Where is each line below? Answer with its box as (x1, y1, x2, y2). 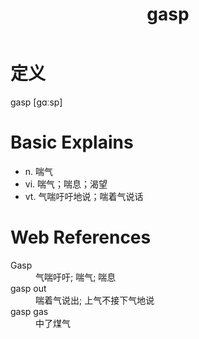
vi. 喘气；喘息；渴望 (24, 178, 108, 190)
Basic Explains (10, 131, 134, 154)
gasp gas (10, 305, 49, 317)
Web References (10, 226, 152, 249)
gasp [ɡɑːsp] (10, 96, 63, 108)
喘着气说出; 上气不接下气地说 (35, 294, 155, 306)
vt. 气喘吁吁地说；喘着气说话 (24, 190, 144, 202)
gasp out (10, 282, 47, 294)
